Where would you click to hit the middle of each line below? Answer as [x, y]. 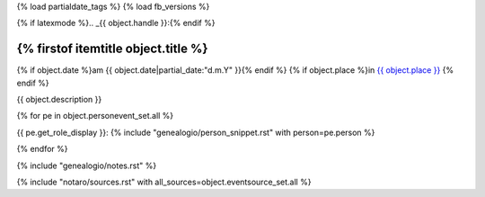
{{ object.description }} [59, 100]
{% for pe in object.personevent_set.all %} [95, 116]
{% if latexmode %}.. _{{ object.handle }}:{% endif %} [116, 23]
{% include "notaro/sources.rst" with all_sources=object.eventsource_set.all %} [164, 182]
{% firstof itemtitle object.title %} [112, 49]
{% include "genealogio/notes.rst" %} [87, 166]
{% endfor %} [42, 149]
